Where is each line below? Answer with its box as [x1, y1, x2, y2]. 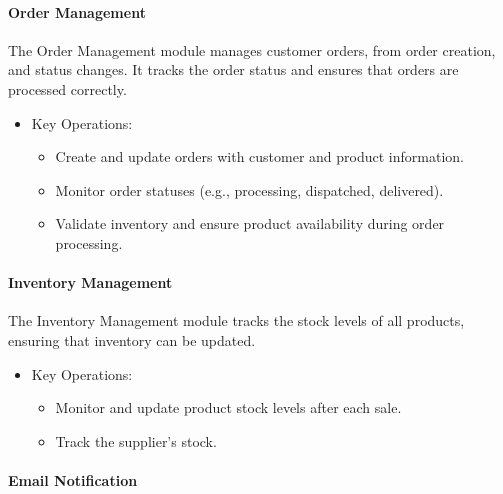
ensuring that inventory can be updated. [8, 329, 256, 350]
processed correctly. [8, 78, 127, 99]
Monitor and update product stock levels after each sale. [55, 397, 402, 418]
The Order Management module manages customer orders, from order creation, [8, 39, 496, 60]
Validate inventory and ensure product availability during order [55, 213, 445, 234]
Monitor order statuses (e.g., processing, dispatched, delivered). [55, 179, 444, 200]
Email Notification [8, 469, 138, 490]
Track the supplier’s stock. [55, 430, 217, 451]
